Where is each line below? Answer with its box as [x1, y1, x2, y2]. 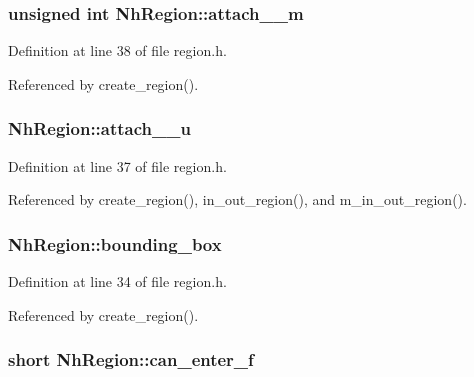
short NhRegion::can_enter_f [8, 347, 254, 372]
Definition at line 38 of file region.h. [8, 40, 227, 61]
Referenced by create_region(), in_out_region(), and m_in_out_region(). [8, 189, 467, 210]
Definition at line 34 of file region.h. [8, 271, 227, 292]
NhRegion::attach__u [8, 116, 191, 141]
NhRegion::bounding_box [8, 231, 222, 256]
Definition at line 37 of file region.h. [8, 155, 227, 176]
